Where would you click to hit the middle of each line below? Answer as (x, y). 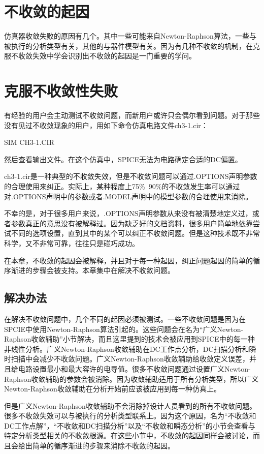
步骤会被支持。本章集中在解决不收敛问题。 (103, 270)
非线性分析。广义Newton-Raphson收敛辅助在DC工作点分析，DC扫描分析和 (127, 349)
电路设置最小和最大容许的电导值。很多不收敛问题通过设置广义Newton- (134, 368)
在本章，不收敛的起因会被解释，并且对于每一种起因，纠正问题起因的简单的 (128, 260)
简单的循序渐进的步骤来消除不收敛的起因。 (103, 446)
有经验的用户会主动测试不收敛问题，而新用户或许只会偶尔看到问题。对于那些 (132, 115)
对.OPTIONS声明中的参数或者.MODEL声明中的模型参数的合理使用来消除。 (128, 196)
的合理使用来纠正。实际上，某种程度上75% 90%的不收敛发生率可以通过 (122, 186)
